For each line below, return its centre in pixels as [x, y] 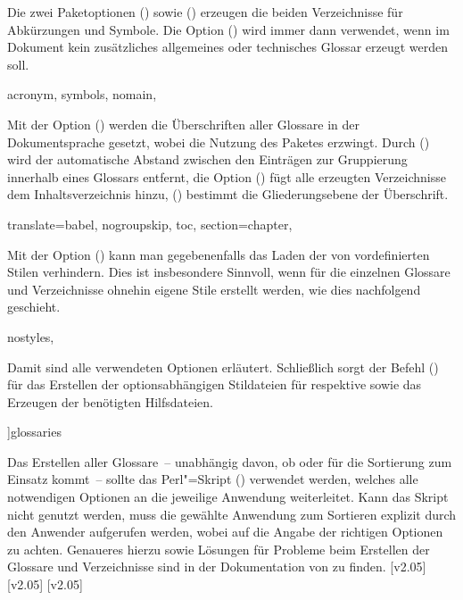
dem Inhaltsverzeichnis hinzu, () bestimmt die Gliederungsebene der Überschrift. [228, 194]
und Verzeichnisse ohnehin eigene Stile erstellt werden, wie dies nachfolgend [214, 289]
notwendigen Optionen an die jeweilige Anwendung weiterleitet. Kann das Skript [228, 497]
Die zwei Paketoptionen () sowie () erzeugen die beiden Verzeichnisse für [205, 12]
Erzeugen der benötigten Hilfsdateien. [110, 401]
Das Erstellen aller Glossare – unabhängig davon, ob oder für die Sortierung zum [230, 461]
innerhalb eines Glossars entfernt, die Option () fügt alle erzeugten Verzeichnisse [227, 176]
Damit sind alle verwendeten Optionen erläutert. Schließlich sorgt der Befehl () [223, 367]
